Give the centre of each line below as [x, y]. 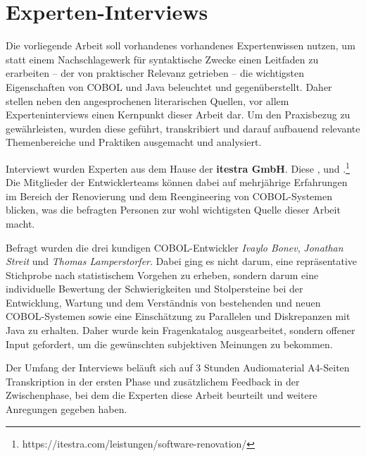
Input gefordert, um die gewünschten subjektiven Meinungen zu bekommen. [169, 344]
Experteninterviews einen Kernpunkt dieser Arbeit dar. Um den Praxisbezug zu [178, 115]
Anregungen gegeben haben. [67, 409]
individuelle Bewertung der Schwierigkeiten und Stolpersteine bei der [154, 289]
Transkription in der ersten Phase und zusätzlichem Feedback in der [153, 381]
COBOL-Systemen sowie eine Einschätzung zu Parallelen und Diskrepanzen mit [178, 316]
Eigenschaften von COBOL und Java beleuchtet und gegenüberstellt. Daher [169, 86]
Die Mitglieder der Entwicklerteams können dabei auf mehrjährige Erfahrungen [177, 182]
